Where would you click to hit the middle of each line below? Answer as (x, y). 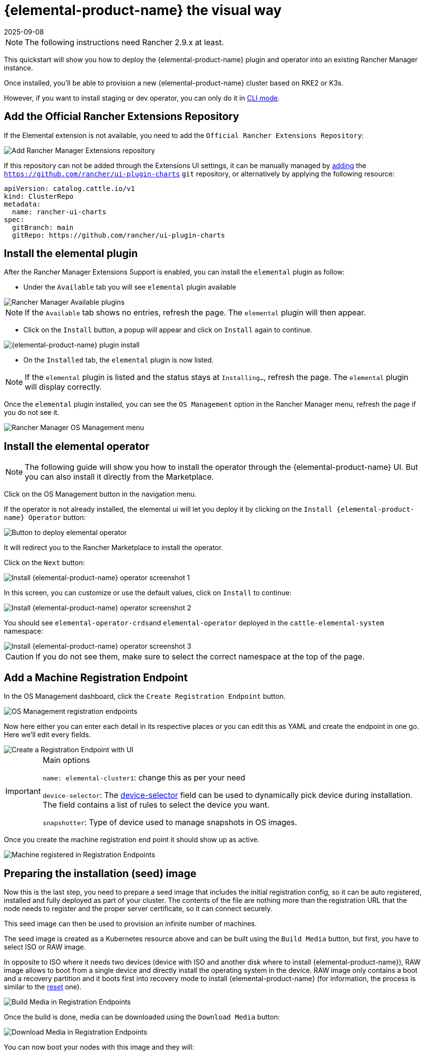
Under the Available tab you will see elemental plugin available (130, 287)
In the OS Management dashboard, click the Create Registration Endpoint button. (145, 696)
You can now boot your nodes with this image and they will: (99, 1047)
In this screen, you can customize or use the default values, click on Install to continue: (148, 593)
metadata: (22, 204)
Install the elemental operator (77, 446)
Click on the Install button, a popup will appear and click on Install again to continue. (168, 330)
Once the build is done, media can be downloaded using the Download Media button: (142, 1017)
